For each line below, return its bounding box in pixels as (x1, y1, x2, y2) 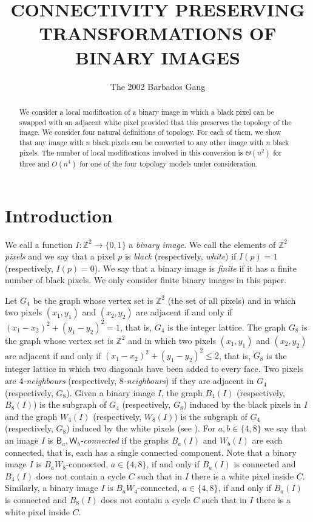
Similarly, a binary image (5, 481, 98, 494)
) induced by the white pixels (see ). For (66, 422, 215, 434)
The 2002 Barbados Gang (110, 80, 206, 92)
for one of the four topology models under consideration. (79, 158, 258, 168)
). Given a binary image (66, 386, 155, 399)
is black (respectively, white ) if (124, 250, 237, 263)
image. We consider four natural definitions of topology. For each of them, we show (19, 127, 281, 137)
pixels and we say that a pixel (5, 250, 115, 263)
